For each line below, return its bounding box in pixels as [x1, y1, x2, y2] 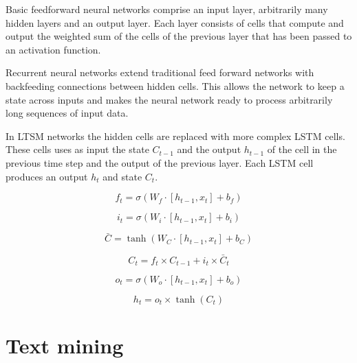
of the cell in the [267, 142, 337, 156]
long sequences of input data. [6, 106, 129, 120]
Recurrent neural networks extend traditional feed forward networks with [6, 65, 314, 80]
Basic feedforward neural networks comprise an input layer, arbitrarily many [6, 2, 328, 16]
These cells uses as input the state [6, 142, 149, 156]
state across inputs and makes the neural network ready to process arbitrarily [6, 92, 333, 106]
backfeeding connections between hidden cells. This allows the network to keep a [6, 78, 345, 93]
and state [102, 169, 142, 183]
